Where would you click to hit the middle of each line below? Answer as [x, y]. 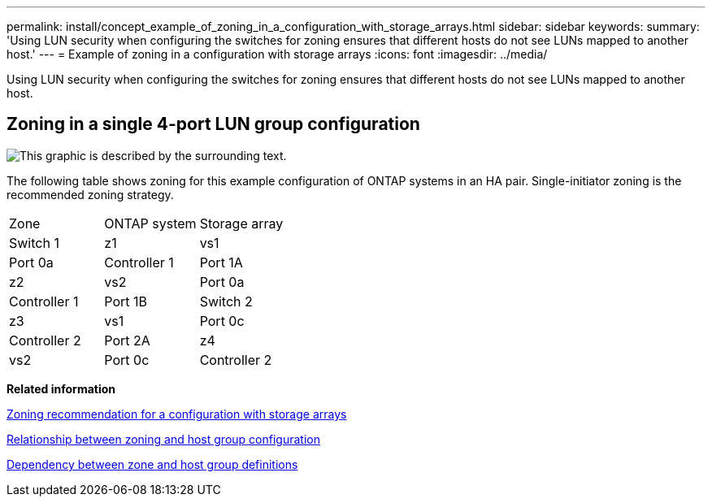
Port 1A [221, 262]
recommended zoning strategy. [90, 194]
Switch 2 [226, 301]
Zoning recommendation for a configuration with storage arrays [177, 414]
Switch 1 [34, 243]
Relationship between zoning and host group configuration [163, 439]
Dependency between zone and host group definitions [152, 464]
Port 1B [126, 301]
